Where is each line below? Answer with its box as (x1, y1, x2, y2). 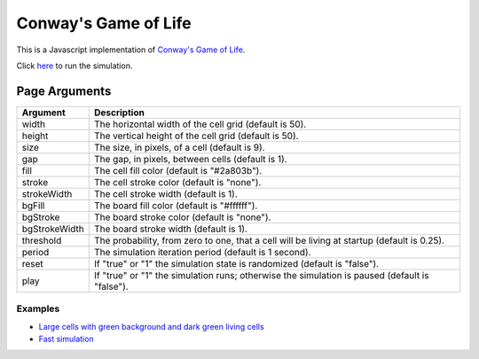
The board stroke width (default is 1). (93, 222, 248, 235)
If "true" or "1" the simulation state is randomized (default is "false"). (93, 257, 380, 269)
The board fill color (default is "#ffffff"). (93, 199, 258, 212)
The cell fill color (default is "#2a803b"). (93, 164, 263, 176)
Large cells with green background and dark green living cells (38, 321, 265, 332)
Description (93, 106, 145, 119)
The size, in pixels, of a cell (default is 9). (93, 141, 265, 153)
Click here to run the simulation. (16, 60, 133, 71)
